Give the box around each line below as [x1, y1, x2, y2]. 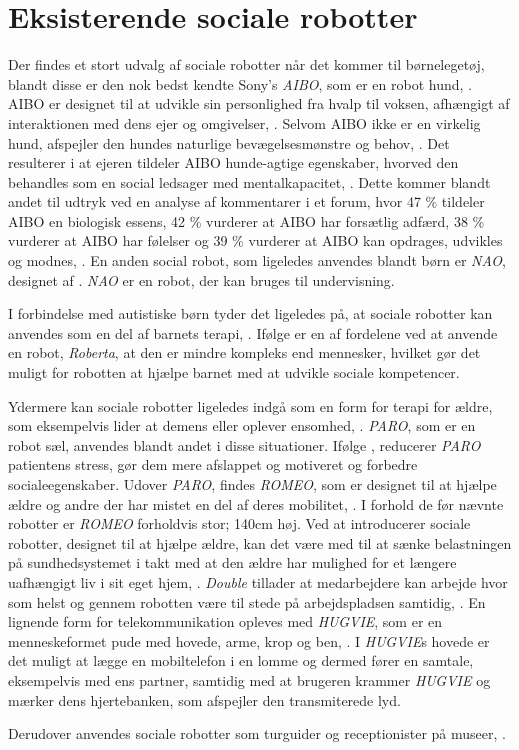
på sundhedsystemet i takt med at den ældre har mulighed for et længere [8, 552, 457, 573]
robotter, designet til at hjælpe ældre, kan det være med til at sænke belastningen [8, 532, 512, 553]
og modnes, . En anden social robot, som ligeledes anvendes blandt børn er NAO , [8, 250, 506, 271]
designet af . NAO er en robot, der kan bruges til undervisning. [8, 269, 395, 290]
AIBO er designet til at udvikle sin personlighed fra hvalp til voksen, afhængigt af [8, 93, 510, 114]
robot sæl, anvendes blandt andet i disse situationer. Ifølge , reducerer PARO [8, 434, 481, 455]
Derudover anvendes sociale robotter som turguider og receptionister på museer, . [8, 723, 506, 744]
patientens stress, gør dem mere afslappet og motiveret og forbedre [8, 454, 418, 475]
